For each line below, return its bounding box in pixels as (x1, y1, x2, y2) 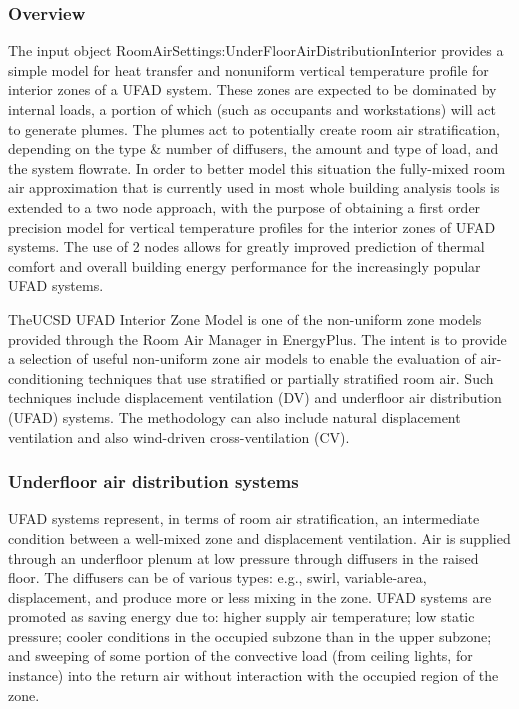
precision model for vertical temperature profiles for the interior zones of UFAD (8, 216, 496, 237)
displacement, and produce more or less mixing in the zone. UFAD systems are (8, 586, 492, 607)
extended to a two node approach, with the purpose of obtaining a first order (8, 196, 481, 217)
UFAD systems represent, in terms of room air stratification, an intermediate (8, 508, 480, 529)
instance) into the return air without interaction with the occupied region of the (8, 665, 499, 686)
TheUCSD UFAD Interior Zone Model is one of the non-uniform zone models (8, 308, 482, 329)
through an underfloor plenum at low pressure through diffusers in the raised (8, 547, 479, 568)
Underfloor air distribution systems (8, 469, 299, 494)
